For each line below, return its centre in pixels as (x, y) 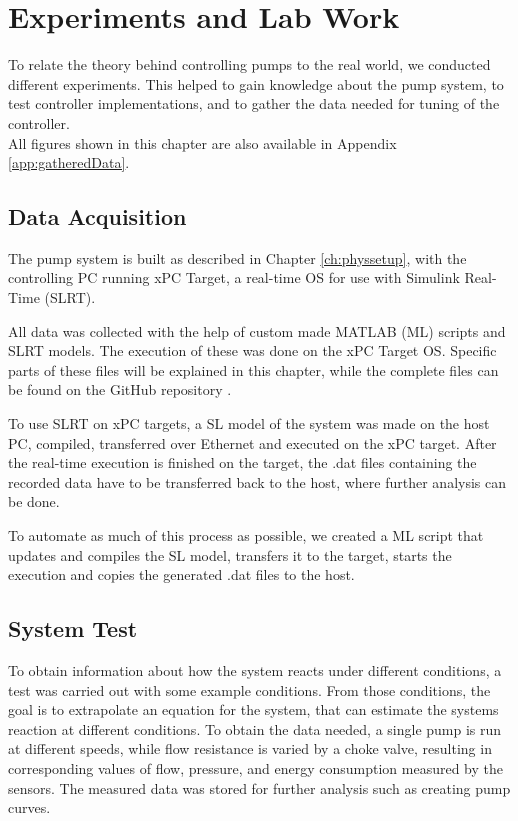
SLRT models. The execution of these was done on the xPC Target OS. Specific (252, 350)
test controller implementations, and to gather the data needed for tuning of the (254, 103)
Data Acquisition (97, 216)
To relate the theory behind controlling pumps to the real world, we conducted (249, 64)
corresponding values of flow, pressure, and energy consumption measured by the (255, 767)
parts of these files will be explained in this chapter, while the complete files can (253, 369)
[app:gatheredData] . (69, 162)
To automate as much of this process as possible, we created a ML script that (246, 535)
